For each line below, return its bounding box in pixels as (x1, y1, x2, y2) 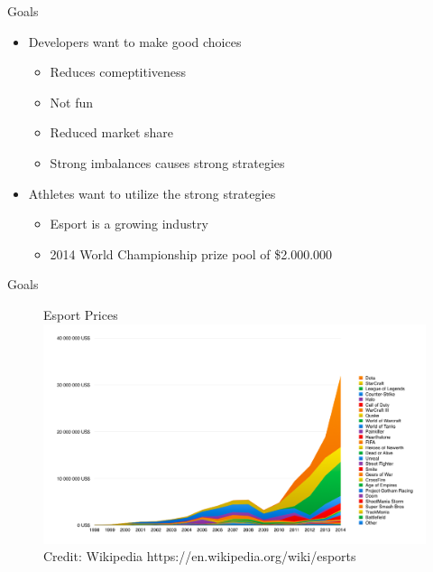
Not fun (50, 92, 94, 111)
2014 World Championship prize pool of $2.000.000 (50, 244, 333, 263)
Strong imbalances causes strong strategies (50, 153, 285, 172)
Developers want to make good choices (28, 32, 242, 51)
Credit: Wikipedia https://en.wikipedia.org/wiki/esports (43, 547, 356, 566)
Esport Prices (43, 305, 118, 324)
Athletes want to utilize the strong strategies (28, 183, 276, 202)
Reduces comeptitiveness (50, 62, 187, 81)
